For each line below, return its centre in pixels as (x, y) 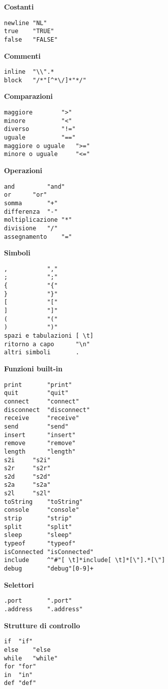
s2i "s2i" (27, 460)
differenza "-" (31, 212)
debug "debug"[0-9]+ (49, 569)
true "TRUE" (29, 31)
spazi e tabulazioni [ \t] (49, 336)
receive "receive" (42, 418)
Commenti (22, 55)
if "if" (18, 642)
